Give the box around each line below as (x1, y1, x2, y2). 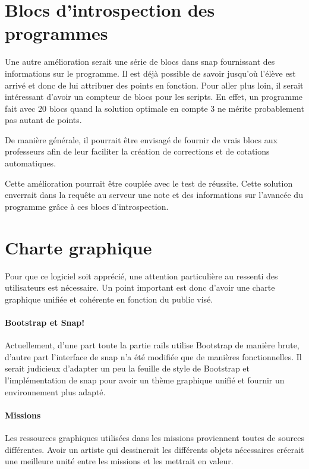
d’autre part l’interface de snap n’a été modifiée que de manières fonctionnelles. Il (5, 350, 302, 363)
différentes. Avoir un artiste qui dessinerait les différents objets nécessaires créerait (5, 443, 304, 455)
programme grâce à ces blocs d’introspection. (5, 200, 169, 212)
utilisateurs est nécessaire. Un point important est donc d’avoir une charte (5, 281, 275, 294)
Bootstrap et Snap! (5, 316, 85, 328)
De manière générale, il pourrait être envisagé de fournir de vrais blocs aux (5, 133, 278, 146)
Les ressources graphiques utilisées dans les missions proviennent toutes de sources (5, 431, 304, 443)
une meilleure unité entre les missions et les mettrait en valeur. (5, 455, 234, 467)
